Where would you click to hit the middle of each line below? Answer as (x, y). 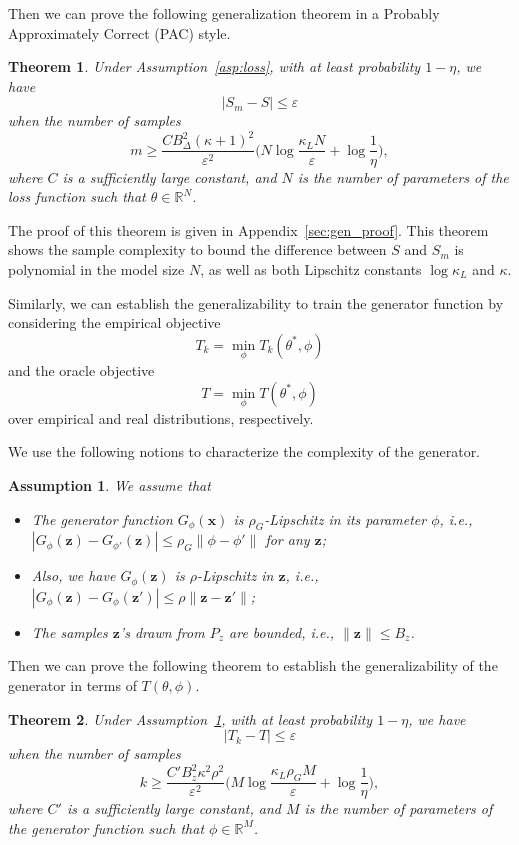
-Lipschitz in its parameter (345, 518)
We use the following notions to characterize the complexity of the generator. (244, 451)
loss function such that (77, 196)
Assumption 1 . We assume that (109, 484)
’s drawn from (162, 631)
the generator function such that (106, 827)
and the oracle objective (81, 369)
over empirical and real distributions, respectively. (161, 417)
